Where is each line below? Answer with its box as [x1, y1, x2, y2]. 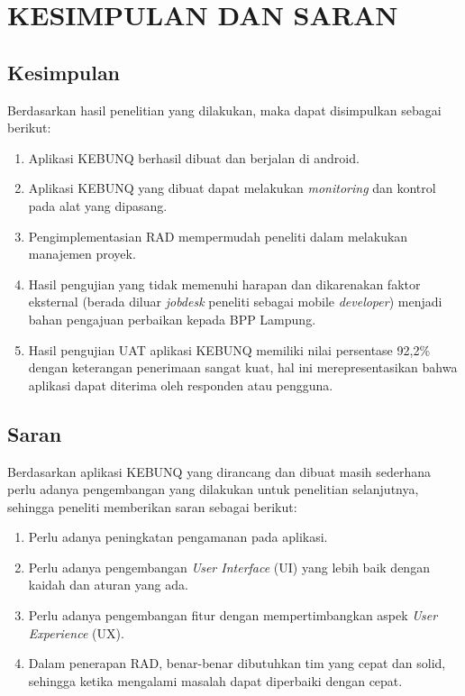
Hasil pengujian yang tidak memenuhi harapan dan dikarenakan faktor [28, 274, 421, 293]
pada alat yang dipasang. [28, 196, 168, 215]
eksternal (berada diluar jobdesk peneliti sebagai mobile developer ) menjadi [28, 292, 442, 311]
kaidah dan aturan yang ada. [28, 575, 188, 594]
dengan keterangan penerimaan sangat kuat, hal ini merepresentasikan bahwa [28, 358, 458, 377]
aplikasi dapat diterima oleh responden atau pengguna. [28, 375, 333, 394]
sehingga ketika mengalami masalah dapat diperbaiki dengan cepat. [28, 671, 403, 690]
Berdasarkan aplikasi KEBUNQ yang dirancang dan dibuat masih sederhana [7, 462, 432, 481]
